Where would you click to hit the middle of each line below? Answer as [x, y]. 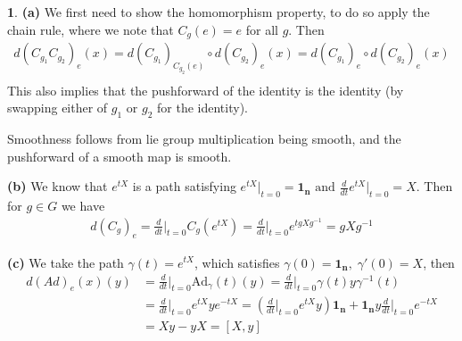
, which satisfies [237, 262]
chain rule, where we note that [91, 29]
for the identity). [202, 108]
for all [262, 29]
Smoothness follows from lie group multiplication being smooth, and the [204, 139]
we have [83, 206]
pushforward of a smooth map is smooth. [120, 156]
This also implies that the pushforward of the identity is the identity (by [206, 90]
